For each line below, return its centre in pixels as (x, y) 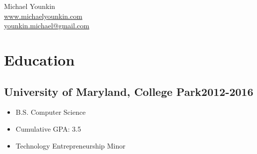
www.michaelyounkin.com (43, 16)
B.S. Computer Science (51, 112)
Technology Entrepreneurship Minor (70, 145)
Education (39, 59)
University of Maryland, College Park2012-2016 (129, 91)
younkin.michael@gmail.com (47, 26)
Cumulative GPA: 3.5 (48, 128)
